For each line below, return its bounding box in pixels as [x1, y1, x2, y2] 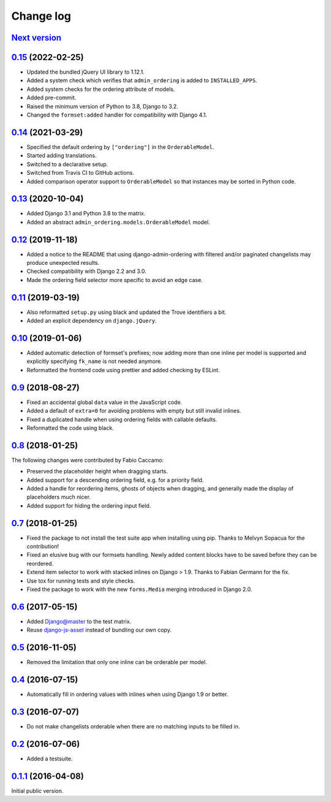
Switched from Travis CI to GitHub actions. [26, 169, 135, 177]
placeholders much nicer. [26, 494, 91, 501]
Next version [11, 32, 61, 43]
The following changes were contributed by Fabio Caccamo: [11, 456, 164, 464]
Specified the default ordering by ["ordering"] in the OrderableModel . [26, 143, 215, 150]
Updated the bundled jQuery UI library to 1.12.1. [26, 68, 145, 76]
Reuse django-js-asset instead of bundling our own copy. [26, 626, 172, 634]
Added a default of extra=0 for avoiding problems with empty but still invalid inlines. [26, 407, 242, 414]
